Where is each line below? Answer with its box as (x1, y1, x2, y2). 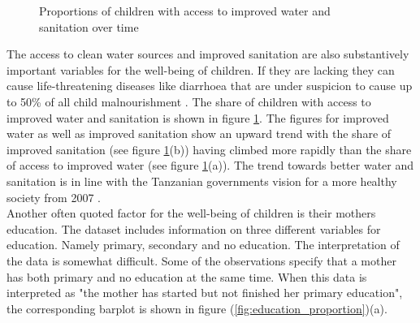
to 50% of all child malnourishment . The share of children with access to (6, 93, 371, 110)
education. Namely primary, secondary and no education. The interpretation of (6, 236, 400, 253)
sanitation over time (39, 18, 139, 35)
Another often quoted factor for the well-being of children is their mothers (6, 205, 376, 222)
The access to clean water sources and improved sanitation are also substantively (6, 45, 409, 62)
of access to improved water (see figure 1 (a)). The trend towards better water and (6, 157, 414, 174)
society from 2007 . (6, 188, 102, 205)
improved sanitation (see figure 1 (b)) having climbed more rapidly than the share (6, 140, 412, 157)
